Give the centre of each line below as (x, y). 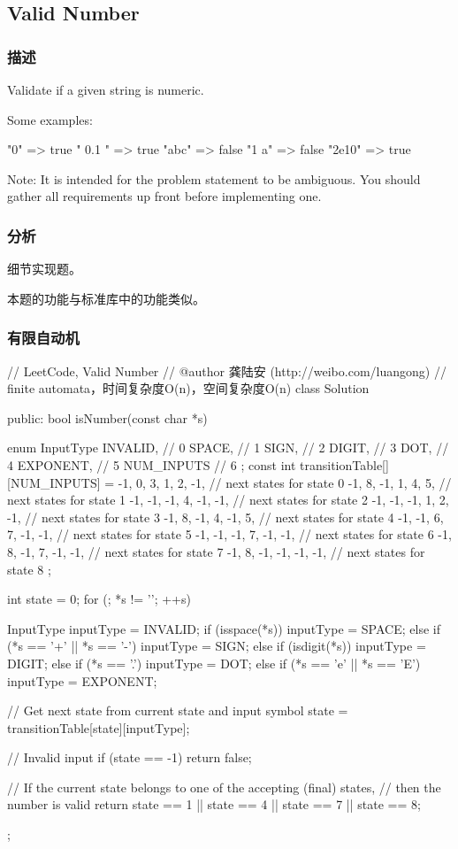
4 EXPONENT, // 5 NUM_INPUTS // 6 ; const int (152, 464)
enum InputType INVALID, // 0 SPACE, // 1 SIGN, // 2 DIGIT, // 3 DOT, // (228, 448)
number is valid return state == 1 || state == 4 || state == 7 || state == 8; (214, 804)
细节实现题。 (44, 269)
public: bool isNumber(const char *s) (107, 417)
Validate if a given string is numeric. (106, 89)
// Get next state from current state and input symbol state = (178, 710)
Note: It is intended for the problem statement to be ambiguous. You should (214, 178)
